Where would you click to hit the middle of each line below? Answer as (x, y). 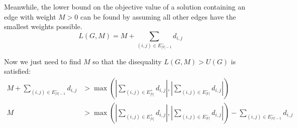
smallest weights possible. (43, 26)
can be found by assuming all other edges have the (158, 16)
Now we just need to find (43, 61)
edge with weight (30, 16)
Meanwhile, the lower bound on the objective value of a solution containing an (125, 7)
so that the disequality (127, 61)
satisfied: (18, 71)
